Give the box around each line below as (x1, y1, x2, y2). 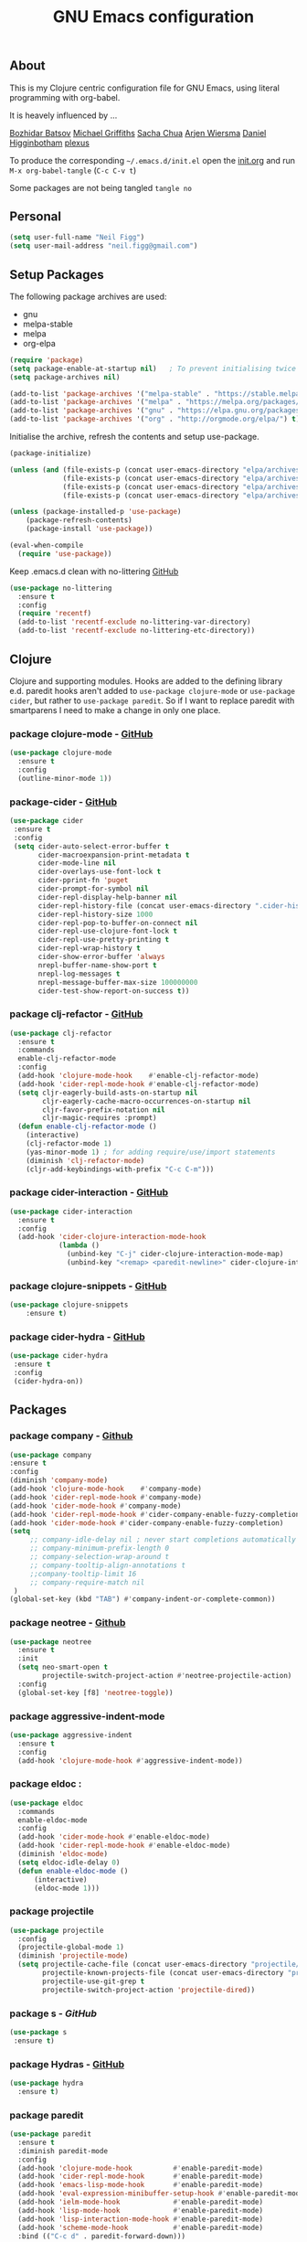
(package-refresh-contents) (26, 516, 132, 525)
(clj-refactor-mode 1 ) (26, 1139, 112, 1148)
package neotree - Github (9, 1617, 126, 1629)
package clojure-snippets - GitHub (9, 1279, 167, 1292)
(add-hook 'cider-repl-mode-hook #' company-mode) (9, 1492, 203, 1501)
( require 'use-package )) (17, 549, 112, 559)
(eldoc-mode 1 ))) (33, 1884, 101, 1893)
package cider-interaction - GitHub (9, 1186, 169, 1199)
